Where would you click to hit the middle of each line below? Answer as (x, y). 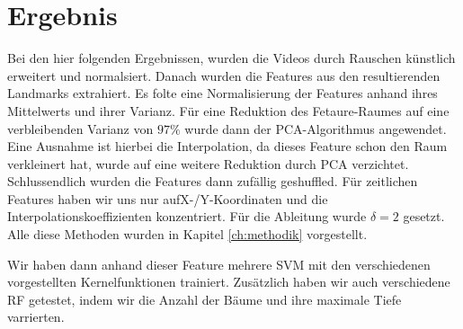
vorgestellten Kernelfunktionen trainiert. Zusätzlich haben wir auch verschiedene (229, 282)
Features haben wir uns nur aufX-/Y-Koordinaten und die (168, 198)
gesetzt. (424, 216)
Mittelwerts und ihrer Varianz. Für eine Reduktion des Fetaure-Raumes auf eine (228, 110)
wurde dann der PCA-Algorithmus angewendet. (316, 128)
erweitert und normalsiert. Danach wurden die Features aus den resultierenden (224, 75)
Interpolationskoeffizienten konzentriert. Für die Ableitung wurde (187, 216)
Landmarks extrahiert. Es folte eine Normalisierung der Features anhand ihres (223, 93)
